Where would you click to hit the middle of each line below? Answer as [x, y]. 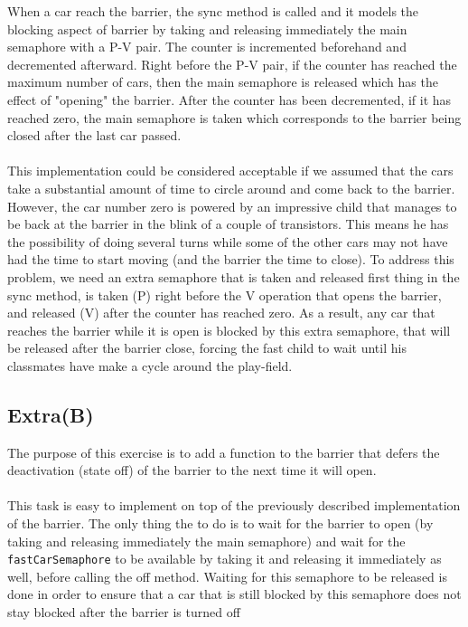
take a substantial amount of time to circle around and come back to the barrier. [231, 188]
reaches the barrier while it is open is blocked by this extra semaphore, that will [229, 330]
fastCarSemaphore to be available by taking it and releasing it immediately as [225, 559]
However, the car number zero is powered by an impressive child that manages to [232, 206]
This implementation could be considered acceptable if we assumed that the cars [230, 171]
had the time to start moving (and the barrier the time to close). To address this [231, 259]
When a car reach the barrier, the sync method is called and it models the [213, 11]
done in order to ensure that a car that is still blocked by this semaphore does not [234, 594]
